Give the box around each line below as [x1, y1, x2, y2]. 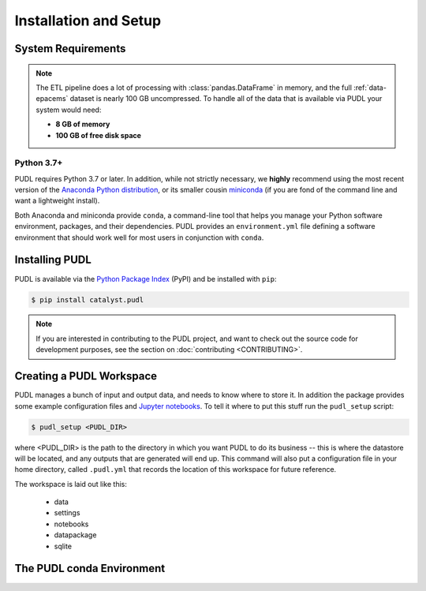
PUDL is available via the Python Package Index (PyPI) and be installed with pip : [14, 274, 277, 283]
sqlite [54, 541, 73, 551]
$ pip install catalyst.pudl [31, 295, 144, 304]
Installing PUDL [14, 253, 92, 267]
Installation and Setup [14, 12, 162, 29]
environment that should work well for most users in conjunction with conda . [14, 233, 264, 242]
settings [54, 508, 80, 518]
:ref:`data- [353, 83, 387, 92]
